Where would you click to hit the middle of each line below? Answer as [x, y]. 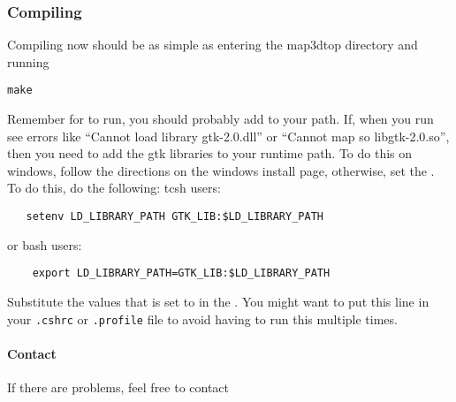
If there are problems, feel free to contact [118, 387]
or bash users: [45, 244]
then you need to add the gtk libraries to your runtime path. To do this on [210, 153]
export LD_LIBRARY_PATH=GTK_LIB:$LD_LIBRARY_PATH [181, 273]
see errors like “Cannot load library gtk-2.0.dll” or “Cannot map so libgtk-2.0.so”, [228, 136]
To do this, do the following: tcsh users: [114, 188]
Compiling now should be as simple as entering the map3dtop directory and [213, 45]
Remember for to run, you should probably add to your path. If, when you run [220, 119]
